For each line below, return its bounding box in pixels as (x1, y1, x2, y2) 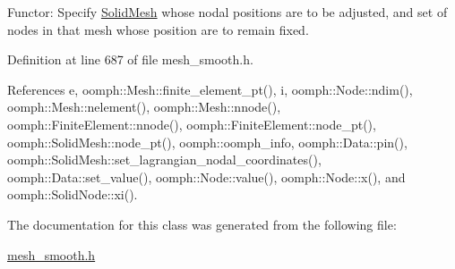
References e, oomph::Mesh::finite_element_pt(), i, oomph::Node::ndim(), (7, 80, 413, 98)
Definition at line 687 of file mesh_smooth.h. (7, 50, 253, 69)
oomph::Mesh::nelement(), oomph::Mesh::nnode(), (7, 97, 281, 116)
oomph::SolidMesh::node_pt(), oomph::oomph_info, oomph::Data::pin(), (7, 132, 408, 151)
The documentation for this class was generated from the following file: (7, 214, 397, 233)
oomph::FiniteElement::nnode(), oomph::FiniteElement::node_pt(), (7, 114, 376, 133)
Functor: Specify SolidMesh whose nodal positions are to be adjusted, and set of (7, 3, 448, 21)
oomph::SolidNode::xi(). (7, 185, 138, 204)
